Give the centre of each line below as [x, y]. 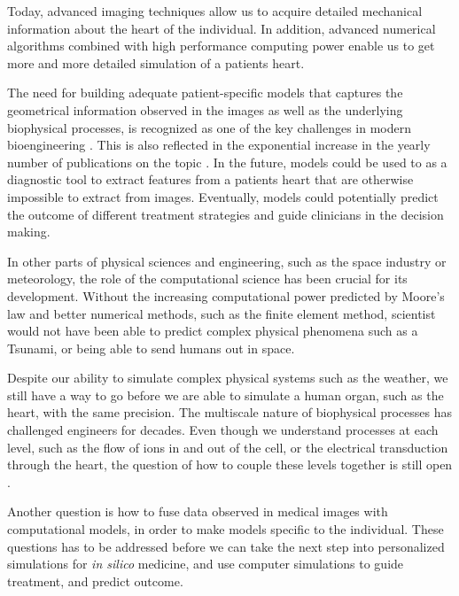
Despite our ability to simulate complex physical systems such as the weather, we [228, 378]
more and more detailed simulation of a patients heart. [156, 62]
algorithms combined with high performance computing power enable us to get [221, 46]
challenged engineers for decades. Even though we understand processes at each [223, 430]
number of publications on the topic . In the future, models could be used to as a [227, 162]
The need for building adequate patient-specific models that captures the [205, 93]
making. [29, 232]
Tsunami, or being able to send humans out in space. [151, 348]
